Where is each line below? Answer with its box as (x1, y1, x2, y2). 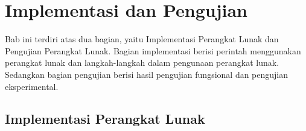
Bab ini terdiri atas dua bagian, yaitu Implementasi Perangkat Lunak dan (5, 33, 279, 45)
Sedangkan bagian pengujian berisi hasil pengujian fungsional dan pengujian (5, 68, 288, 80)
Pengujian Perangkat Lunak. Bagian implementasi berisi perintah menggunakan (5, 44, 301, 57)
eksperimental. (5, 80, 59, 92)
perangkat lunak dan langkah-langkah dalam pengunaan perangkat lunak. (5, 56, 279, 69)
